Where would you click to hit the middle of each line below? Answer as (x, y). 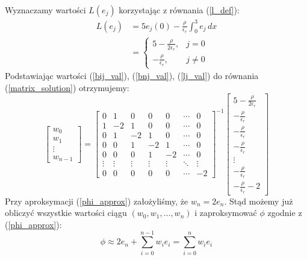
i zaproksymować (226, 213)
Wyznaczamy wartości (45, 10)
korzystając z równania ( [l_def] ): (179, 10)
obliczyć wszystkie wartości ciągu (66, 213)
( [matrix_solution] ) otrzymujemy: (67, 87)
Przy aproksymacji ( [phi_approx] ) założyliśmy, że (97, 201)
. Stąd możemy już (259, 201)
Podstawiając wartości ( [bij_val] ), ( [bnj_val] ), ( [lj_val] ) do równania (132, 76)
